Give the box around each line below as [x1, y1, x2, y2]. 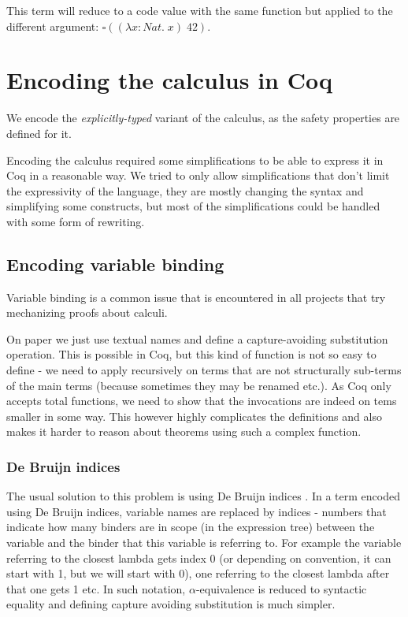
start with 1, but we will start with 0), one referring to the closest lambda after [6, 565, 390, 582]
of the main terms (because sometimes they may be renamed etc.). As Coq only [6, 377, 391, 393]
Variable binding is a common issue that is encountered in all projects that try [6, 288, 386, 305]
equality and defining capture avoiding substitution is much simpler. [6, 596, 336, 612]
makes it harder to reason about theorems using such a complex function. [6, 423, 362, 440]
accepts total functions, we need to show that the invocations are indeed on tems [6, 392, 397, 409]
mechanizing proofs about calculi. [6, 304, 168, 321]
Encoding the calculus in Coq [6, 64, 332, 96]
